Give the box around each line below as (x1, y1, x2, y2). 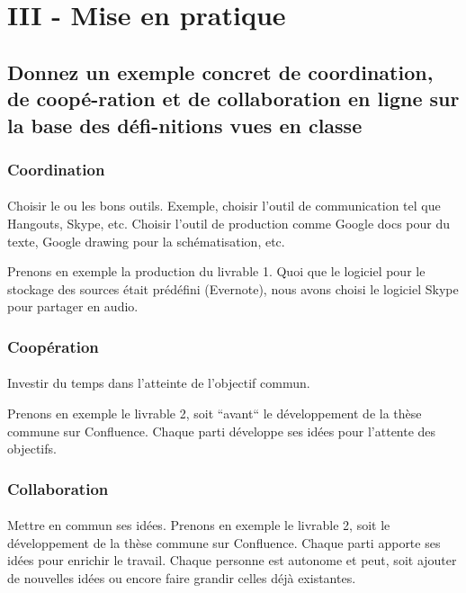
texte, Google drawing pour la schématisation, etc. (7, 231, 285, 250)
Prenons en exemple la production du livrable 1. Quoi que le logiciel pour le (7, 262, 426, 281)
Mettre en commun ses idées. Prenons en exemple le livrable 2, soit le (7, 516, 390, 535)
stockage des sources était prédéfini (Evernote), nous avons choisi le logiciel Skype (7, 279, 459, 298)
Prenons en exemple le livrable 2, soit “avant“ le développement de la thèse (7, 403, 422, 422)
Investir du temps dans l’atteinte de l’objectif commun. (7, 373, 310, 392)
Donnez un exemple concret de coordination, (7, 58, 434, 85)
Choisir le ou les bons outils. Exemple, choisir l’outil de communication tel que (7, 196, 441, 215)
